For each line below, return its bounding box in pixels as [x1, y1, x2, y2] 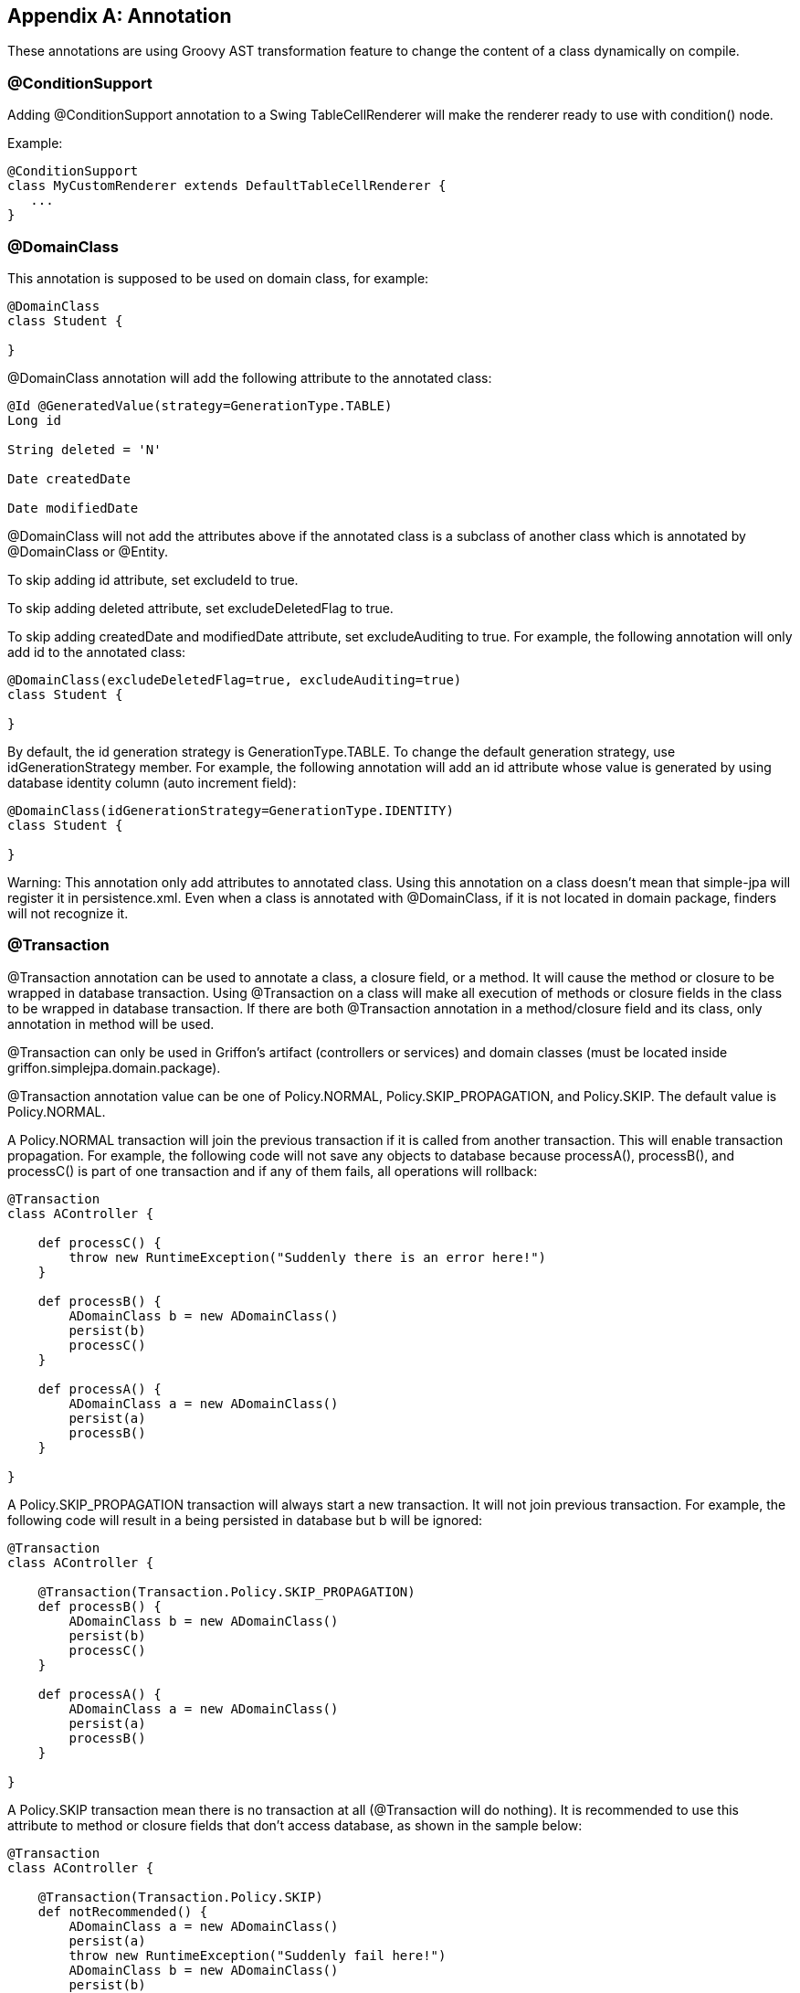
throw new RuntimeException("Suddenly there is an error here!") [68, 1249, 547, 1265]
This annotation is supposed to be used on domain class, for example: [7, 270, 429, 286]
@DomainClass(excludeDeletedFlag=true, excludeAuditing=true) [7, 672, 462, 687]
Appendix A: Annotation [7, 5, 232, 27]
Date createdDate [7, 471, 131, 486]
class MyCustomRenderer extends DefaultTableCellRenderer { [7, 178, 447, 194]
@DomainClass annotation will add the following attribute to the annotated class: [7, 369, 492, 386]
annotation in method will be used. [7, 1015, 215, 1032]
